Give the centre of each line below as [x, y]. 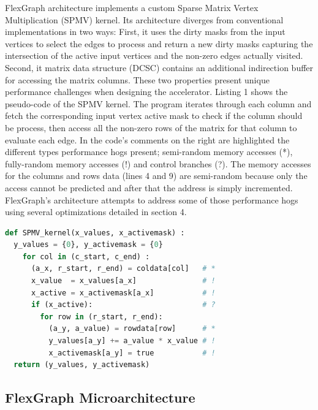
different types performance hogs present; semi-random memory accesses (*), [149, 152]
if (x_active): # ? [123, 305]
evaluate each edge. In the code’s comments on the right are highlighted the [147, 139]
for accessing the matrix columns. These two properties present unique [137, 79]
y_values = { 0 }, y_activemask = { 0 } [88, 245]
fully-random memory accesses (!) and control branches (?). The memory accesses [158, 163]
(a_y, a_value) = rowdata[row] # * [132, 329]
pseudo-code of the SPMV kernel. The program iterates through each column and [158, 103]
